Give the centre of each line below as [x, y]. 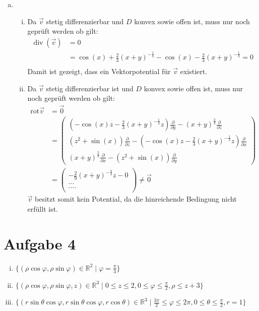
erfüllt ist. [43, 208]
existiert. [194, 71]
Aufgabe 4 [40, 243]
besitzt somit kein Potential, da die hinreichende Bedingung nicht [136, 199]
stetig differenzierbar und [85, 21]
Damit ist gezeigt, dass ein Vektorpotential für [99, 71]
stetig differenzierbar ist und [90, 88]
